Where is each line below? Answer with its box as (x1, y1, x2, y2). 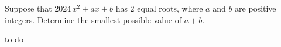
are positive (235, 2, 276, 14)
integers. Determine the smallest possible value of (5, 13, 182, 26)
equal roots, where (137, 2, 203, 14)
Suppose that (5, 2, 52, 14)
